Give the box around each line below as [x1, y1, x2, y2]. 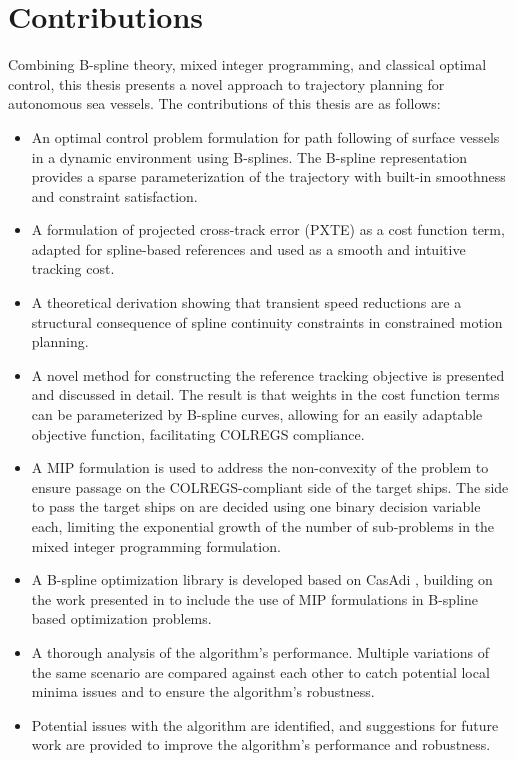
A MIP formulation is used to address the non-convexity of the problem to [31, 457, 489, 478]
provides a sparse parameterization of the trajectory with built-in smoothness [31, 166, 506, 187]
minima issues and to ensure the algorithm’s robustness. [31, 681, 375, 702]
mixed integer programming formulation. [31, 535, 281, 556]
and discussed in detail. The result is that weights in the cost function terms [31, 384, 500, 405]
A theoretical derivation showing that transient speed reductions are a [31, 292, 462, 313]
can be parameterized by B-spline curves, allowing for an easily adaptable [31, 404, 483, 425]
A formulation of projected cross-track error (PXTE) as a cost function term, [31, 219, 505, 240]
